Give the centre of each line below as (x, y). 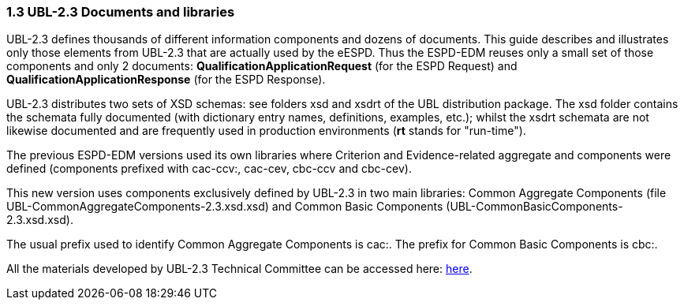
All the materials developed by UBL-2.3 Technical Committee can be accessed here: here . (239, 269)
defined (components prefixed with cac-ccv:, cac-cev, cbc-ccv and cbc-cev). (209, 169)
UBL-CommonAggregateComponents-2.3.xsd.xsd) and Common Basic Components (225, 207)
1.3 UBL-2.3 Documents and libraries (121, 12)
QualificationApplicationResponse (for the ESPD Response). (166, 80)
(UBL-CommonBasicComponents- (534, 207)
